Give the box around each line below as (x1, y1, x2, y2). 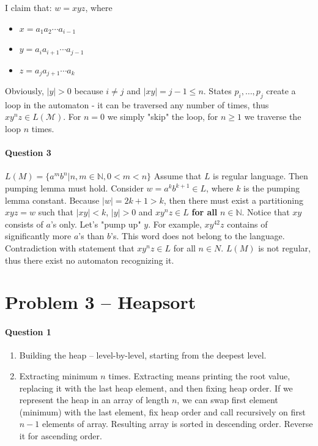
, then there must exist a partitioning (163, 193, 303, 206)
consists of (5, 217, 43, 230)
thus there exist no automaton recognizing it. (5, 253, 174, 266)
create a (266, 84, 296, 97)
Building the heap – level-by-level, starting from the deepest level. (19, 349, 267, 362)
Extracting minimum (19, 369, 98, 382)
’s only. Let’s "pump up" (50, 217, 141, 230)
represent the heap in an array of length (19, 393, 169, 406)
